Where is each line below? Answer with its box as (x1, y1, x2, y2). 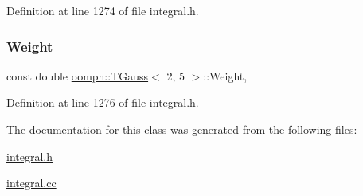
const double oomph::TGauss (6, 67, 149, 84)
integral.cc (6, 174, 57, 191)
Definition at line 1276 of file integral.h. (6, 94, 199, 111)
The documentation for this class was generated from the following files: (6, 121, 357, 137)
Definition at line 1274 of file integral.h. (6, 2, 199, 18)
